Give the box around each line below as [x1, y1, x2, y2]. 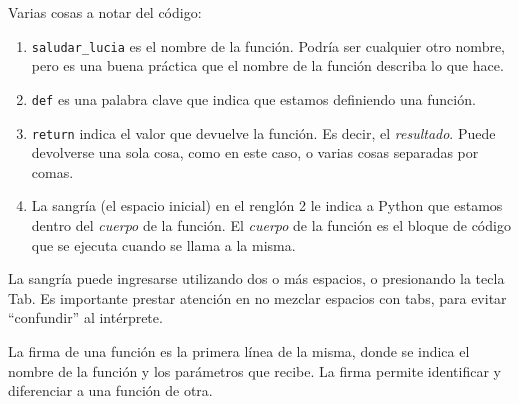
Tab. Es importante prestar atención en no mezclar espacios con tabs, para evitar [8, 287, 507, 308]
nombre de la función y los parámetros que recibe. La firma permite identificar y [8, 360, 501, 381]
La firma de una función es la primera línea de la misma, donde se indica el [8, 340, 470, 361]
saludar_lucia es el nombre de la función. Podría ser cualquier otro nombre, [31, 35, 506, 56]
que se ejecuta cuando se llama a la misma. [31, 234, 296, 255]
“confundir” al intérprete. [8, 307, 163, 328]
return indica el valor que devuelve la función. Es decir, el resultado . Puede [31, 122, 496, 143]
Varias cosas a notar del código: [8, 2, 202, 22]
